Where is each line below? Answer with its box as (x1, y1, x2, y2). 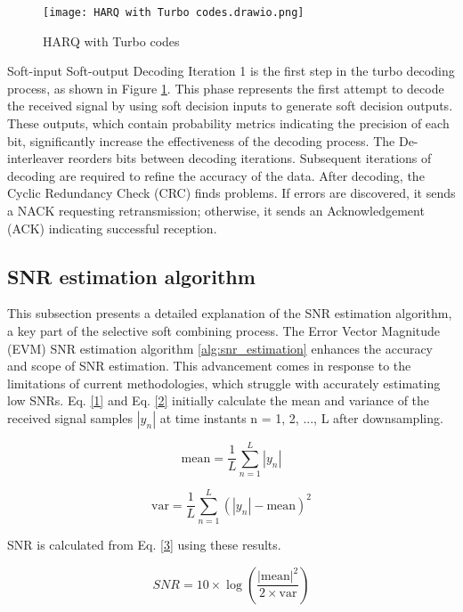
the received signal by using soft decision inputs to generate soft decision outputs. (7, 96, 453, 115)
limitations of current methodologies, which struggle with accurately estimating (7, 373, 441, 392)
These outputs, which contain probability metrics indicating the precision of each (7, 114, 450, 133)
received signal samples (7, 408, 134, 427)
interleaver (7, 149, 64, 167)
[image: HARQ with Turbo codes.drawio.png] (43, 6, 305, 19)
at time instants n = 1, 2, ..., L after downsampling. (159, 408, 443, 427)
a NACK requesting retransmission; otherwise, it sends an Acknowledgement (7, 201, 425, 219)
